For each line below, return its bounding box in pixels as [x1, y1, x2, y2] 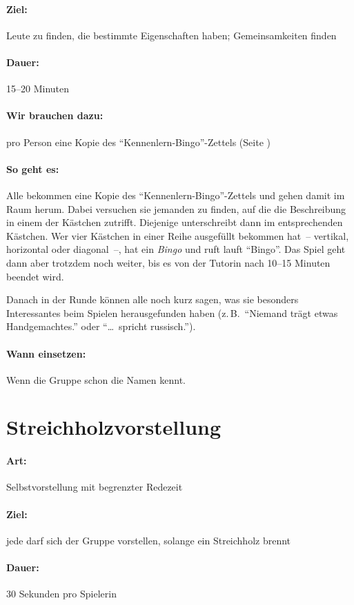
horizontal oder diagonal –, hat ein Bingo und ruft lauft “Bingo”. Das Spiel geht [6, 242, 346, 256]
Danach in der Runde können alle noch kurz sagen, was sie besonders [6, 292, 299, 307]
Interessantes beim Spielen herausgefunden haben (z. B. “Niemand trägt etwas [6, 305, 338, 320]
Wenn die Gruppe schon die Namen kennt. [6, 372, 186, 387]
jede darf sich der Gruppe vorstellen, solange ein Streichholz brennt [6, 533, 291, 547]
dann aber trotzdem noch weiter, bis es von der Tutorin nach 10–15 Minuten [6, 255, 331, 269]
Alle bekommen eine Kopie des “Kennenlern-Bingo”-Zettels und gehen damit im [6, 187, 345, 202]
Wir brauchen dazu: [6, 108, 104, 123]
